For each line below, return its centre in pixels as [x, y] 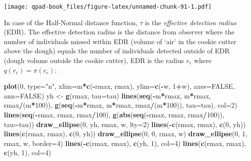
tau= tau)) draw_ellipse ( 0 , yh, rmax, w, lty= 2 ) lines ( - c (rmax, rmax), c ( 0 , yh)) [125, 124]
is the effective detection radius [191, 22]
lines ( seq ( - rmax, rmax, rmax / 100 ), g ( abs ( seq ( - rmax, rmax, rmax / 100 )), [114, 114]
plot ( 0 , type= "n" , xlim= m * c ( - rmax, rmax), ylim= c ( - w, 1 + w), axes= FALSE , [119, 86]
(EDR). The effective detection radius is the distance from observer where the [119, 32]
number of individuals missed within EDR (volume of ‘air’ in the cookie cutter [120, 41]
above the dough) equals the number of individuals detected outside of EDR [117, 51]
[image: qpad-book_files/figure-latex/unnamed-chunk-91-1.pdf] [108, 7]
